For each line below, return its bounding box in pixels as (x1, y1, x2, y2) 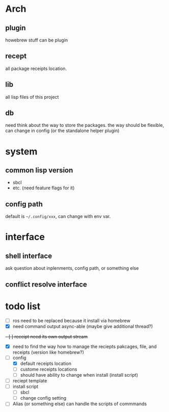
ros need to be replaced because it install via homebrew (12, 317, 131, 323)
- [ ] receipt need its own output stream (5, 333, 88, 339)
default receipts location (20, 360, 72, 366)
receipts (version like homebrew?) (12, 349, 84, 355)
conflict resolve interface (5, 280, 88, 289)
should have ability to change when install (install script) (20, 372, 138, 378)
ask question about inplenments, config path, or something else (5, 265, 139, 271)
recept (5, 52, 27, 60)
